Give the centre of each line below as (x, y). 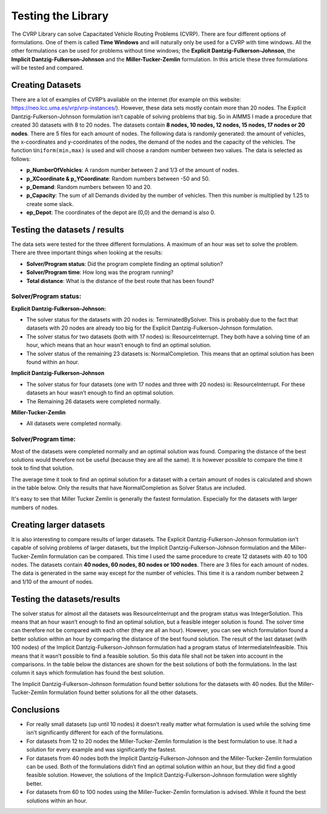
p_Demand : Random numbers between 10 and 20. (89, 187)
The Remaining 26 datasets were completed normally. (94, 401)
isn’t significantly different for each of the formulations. (95, 733)
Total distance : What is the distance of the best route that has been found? (120, 281)
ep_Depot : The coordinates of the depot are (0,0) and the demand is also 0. (121, 213)
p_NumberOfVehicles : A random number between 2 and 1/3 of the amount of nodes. (133, 170)
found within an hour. (53, 362)
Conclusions (35, 709)
